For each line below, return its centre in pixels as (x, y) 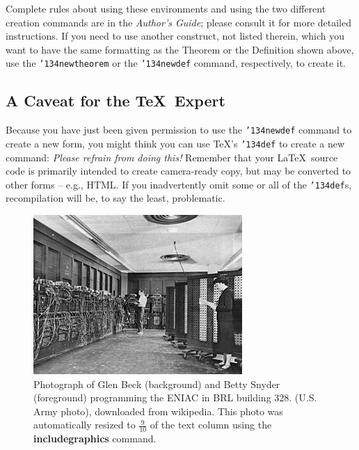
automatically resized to (85, 425)
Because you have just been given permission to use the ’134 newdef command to (179, 130)
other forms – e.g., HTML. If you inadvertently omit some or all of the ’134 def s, (179, 184)
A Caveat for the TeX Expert (115, 101)
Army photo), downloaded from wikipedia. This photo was (158, 411)
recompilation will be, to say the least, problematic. (115, 198)
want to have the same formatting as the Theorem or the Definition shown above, (180, 49)
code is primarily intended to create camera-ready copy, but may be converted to (178, 171)
